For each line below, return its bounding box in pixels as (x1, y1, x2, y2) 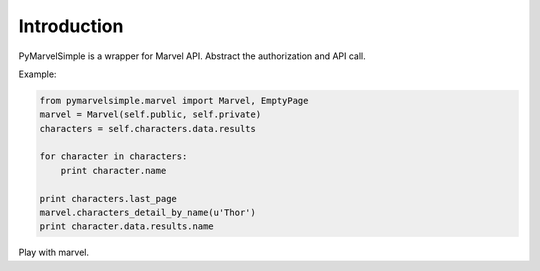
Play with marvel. (18, 246, 90, 259)
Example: (18, 68, 57, 80)
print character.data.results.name (39, 221, 214, 232)
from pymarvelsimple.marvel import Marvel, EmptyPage (39, 95, 309, 106)
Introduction (18, 15, 124, 37)
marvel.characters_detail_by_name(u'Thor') (39, 207, 257, 219)
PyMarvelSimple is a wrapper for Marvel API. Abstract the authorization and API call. (18, 50, 367, 62)
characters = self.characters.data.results (39, 123, 257, 134)
